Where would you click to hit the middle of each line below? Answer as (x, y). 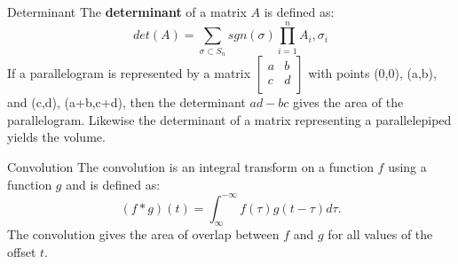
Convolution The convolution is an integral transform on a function (190, 166)
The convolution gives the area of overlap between (143, 234)
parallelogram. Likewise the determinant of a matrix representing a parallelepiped (229, 119)
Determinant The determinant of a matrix (127, 12)
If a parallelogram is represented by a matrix (129, 73)
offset (22, 251)
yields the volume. (56, 137)
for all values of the (380, 234)
